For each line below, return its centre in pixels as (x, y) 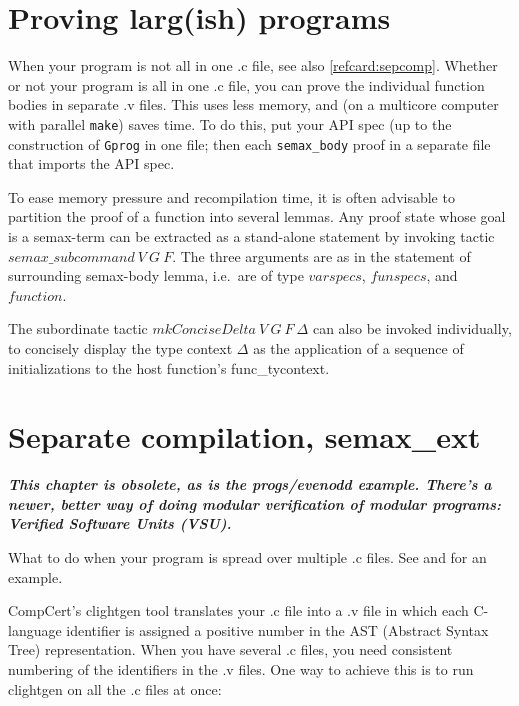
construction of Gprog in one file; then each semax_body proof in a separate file (249, 143)
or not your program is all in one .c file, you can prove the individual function (246, 84)
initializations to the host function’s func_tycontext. (169, 367)
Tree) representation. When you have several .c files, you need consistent (230, 649)
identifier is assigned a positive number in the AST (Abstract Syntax (277, 629)
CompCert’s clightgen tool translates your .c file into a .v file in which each (238, 610)
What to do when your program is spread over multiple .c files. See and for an (247, 557)
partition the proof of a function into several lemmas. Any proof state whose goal (257, 216)
